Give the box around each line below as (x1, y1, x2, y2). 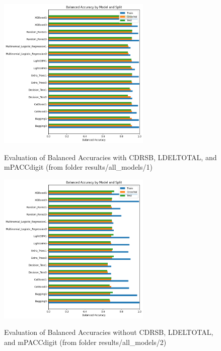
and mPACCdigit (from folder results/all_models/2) (4, 336, 167, 347)
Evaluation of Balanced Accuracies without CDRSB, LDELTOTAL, (4, 327, 213, 337)
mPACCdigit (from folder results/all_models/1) (4, 162, 153, 172)
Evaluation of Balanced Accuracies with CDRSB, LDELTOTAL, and (4, 152, 217, 162)
